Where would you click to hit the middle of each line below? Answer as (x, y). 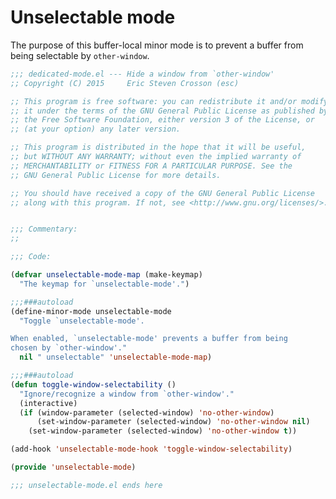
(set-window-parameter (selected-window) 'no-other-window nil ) (173, 422)
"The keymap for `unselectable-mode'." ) (104, 284)
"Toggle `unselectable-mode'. (82, 321)
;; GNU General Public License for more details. (116, 175)
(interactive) (48, 403)
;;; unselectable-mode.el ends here (86, 485)
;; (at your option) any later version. (96, 129)
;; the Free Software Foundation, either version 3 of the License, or (162, 120)
